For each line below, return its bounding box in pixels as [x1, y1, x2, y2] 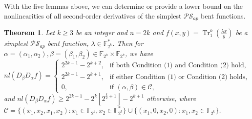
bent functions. [201, 10, 246, 20]
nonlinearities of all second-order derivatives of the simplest [4, 10, 182, 20]
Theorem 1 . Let [4, 27, 55, 38]
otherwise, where [147, 93, 196, 103]
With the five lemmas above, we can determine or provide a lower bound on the [4, 1, 243, 11]
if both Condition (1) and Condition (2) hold [109, 62, 244, 69]
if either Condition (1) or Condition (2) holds [109, 73, 246, 80]
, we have [125, 48, 153, 58]
